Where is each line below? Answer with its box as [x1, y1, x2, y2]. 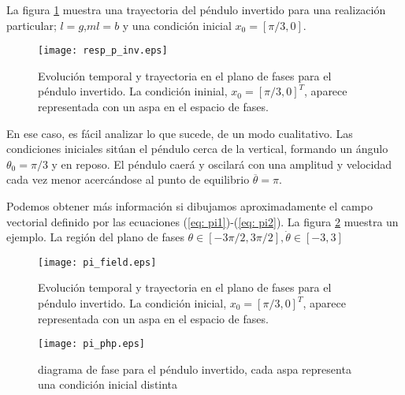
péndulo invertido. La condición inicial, [38, 295, 227, 311]
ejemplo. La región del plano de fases [6, 229, 184, 245]
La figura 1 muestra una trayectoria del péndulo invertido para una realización [6, 2, 386, 17]
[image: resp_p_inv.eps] [38, 45, 168, 57]
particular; [6, 17, 57, 33]
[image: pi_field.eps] [38, 256, 157, 268]
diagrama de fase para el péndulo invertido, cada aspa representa [38, 360, 351, 377]
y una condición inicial [122, 17, 232, 33]
